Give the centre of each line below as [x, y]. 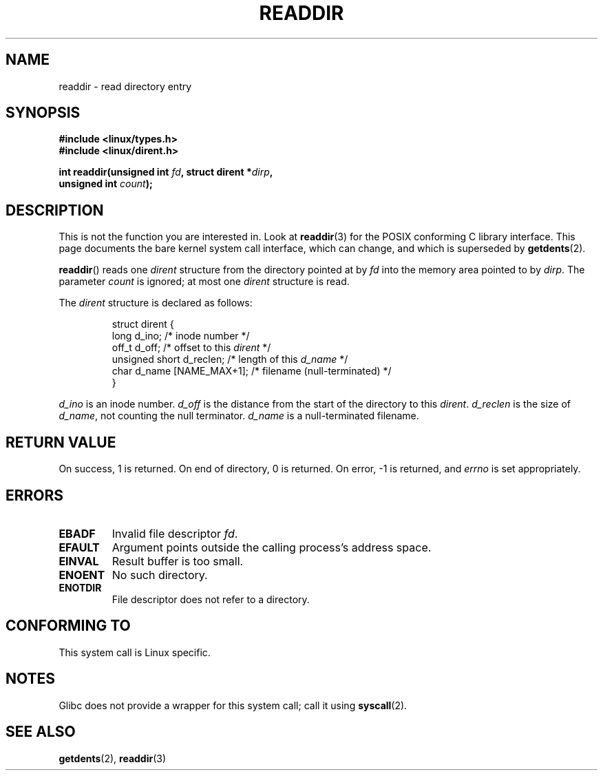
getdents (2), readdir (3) [113, 758]
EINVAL [79, 561]
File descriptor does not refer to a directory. [211, 599]
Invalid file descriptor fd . [175, 533]
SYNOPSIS [43, 113]
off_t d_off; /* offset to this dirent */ [191, 348]
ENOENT [82, 575]
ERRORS [35, 495]
